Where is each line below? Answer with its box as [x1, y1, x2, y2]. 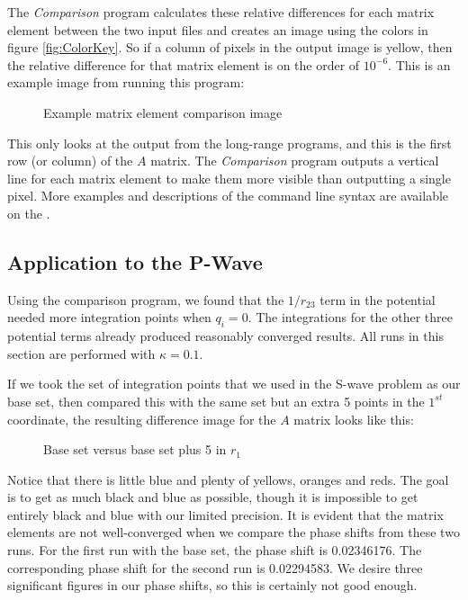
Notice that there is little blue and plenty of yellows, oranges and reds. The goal [7, 470, 449, 488]
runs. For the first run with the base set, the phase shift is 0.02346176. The [7, 541, 422, 560]
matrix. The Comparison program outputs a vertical [150, 151, 439, 170]
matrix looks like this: [293, 409, 414, 428]
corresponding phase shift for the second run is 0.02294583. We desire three [7, 558, 423, 577]
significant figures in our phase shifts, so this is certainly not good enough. [7, 576, 418, 595]
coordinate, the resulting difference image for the [7, 409, 276, 428]
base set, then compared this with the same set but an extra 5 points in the [7, 391, 425, 410]
